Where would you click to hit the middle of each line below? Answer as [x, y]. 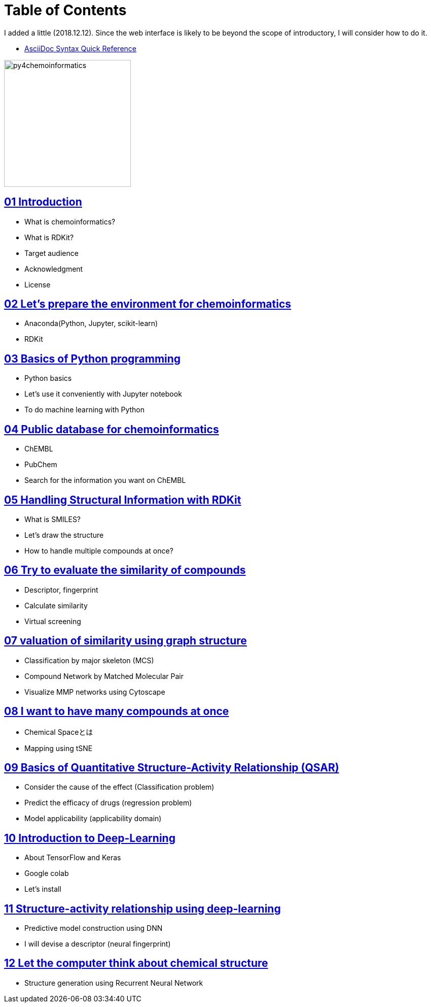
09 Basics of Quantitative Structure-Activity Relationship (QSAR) [172, 767]
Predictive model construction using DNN [94, 928]
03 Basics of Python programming [93, 359]
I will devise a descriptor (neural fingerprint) [98, 944]
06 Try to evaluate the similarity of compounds [125, 570]
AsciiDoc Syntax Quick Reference [80, 48]
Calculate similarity [56, 605]
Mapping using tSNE [59, 748]
